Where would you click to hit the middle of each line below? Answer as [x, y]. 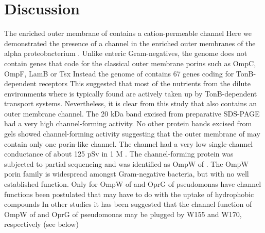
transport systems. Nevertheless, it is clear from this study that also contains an [131, 103]
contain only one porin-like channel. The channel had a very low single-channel [129, 143]
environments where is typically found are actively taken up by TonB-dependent [131, 93]
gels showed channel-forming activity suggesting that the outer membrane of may [132, 134]
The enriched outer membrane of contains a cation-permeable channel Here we [128, 33]
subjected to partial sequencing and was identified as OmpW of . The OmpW [126, 163]
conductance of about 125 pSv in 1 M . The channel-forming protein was [119, 154]
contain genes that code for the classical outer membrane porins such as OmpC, [130, 63]
